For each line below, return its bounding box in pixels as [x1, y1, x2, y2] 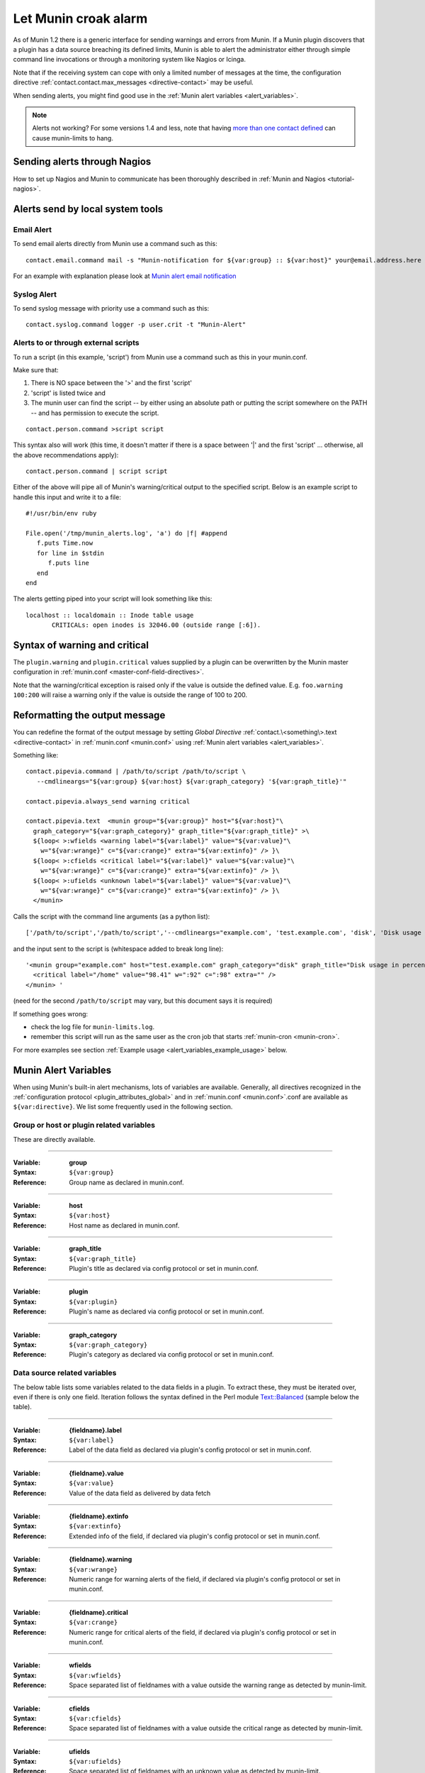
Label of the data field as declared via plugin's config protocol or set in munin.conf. [69, 1445, 312, 1454]
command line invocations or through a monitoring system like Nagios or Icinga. [13, 55, 246, 64]
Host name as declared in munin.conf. [69, 1221, 180, 1230]
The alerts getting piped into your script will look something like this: [13, 594, 212, 603]
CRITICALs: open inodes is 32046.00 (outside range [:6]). [52, 621, 261, 629]
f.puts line [47, 559, 90, 567]
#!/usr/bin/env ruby [25, 509, 97, 518]
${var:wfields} [69, 1671, 122, 1679]
